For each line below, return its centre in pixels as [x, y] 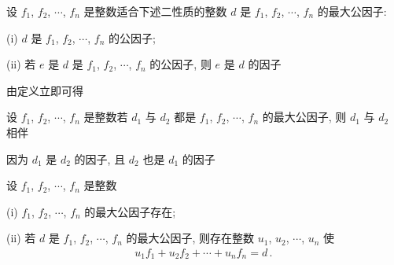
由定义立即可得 [45, 90]
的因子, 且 [100, 158]
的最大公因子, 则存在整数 [190, 238]
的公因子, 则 [180, 64]
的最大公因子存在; [130, 211]
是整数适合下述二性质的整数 [155, 11]
